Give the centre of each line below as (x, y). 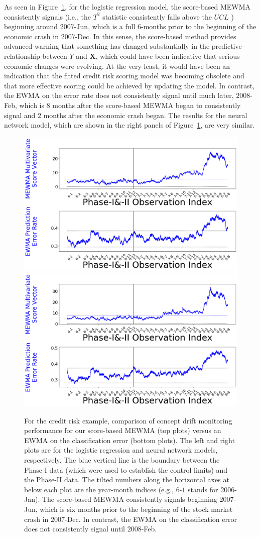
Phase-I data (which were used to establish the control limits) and (126, 469)
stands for (203, 489)
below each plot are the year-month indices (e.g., (99, 489)
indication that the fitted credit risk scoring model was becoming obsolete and (124, 76)
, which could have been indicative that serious (168, 56)
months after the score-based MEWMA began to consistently (147, 105)
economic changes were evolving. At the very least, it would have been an (117, 66)
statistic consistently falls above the (157, 16)
